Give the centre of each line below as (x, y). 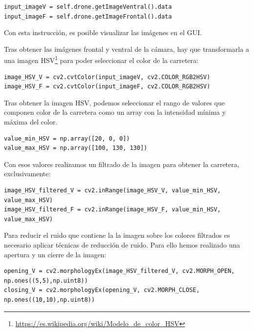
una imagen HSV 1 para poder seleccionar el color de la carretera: (101, 60)
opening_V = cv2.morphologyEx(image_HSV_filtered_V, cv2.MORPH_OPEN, (119, 271)
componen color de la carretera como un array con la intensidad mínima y (115, 112)
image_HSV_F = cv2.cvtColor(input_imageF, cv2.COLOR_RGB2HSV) (107, 87)
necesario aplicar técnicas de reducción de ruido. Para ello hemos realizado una (122, 244)
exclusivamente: (27, 174)
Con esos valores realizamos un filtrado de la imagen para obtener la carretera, (122, 164)
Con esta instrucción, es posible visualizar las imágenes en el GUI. (103, 32)
